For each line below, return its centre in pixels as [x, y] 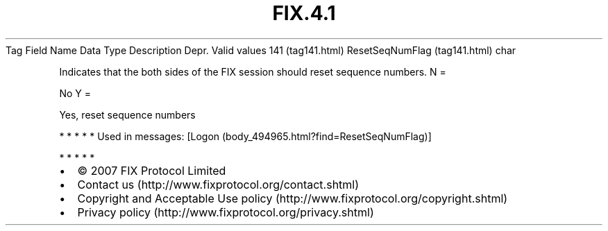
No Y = [75, 93]
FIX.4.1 [304, 13]
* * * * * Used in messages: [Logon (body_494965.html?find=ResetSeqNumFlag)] [245, 136]
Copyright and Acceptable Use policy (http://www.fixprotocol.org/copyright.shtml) [293, 198]
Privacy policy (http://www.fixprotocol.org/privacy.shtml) [226, 212]
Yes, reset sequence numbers [127, 114]
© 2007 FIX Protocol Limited [152, 170]
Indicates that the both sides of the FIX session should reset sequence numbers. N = [253, 71]
